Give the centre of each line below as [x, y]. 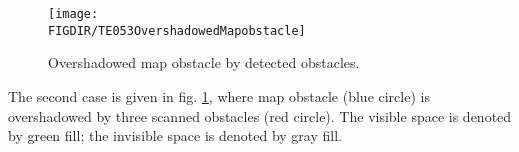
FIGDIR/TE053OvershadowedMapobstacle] [177, 30]
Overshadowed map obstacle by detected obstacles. [204, 62]
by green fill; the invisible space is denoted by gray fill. [175, 135]
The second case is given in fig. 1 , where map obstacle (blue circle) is [219, 95]
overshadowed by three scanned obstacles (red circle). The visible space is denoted [260, 115]
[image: [73, 14]
